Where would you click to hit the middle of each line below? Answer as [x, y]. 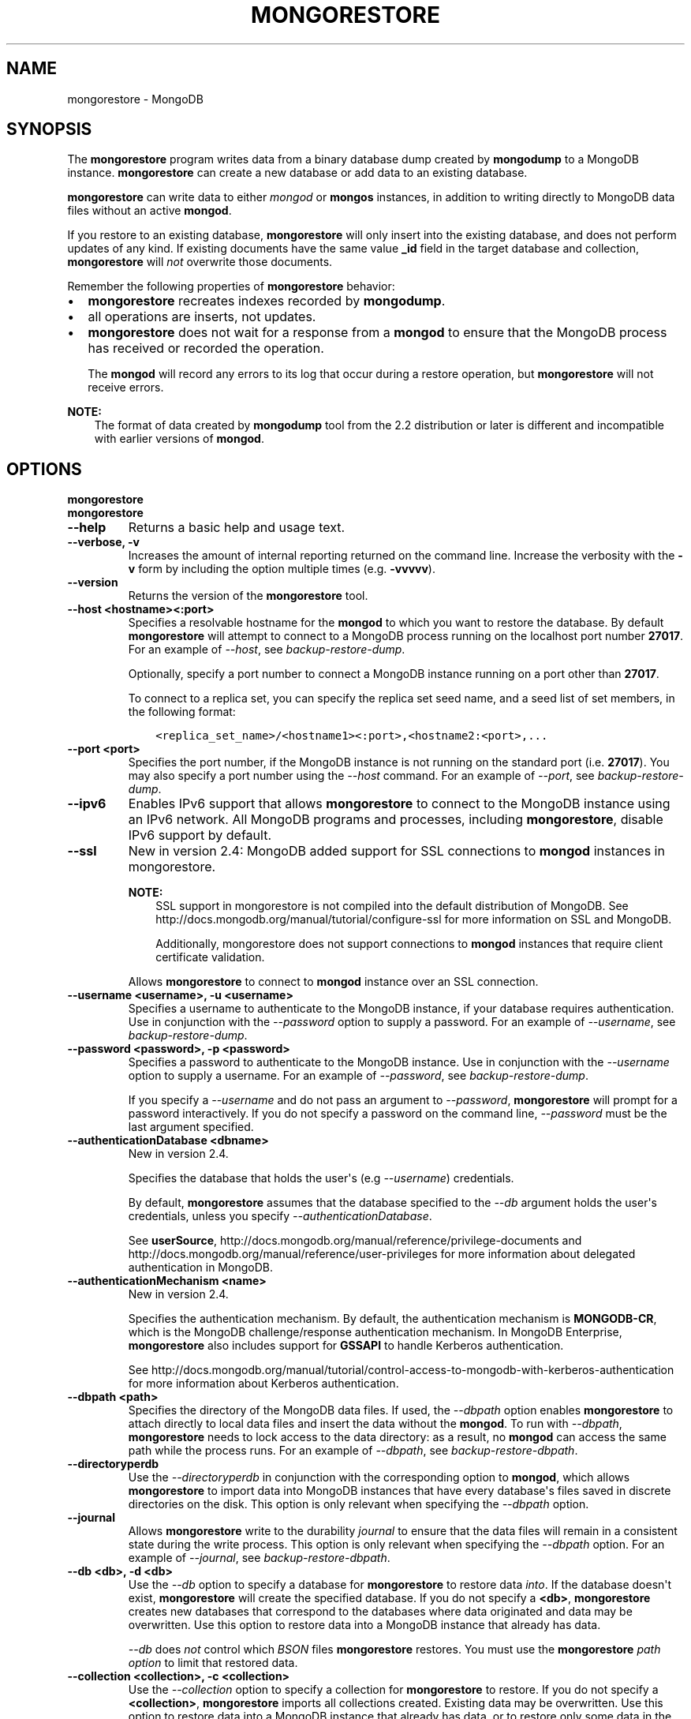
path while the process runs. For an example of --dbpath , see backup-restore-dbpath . [353, 1451]
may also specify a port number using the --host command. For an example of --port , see [361, 776]
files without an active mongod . [149, 211]
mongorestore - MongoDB [135, 99]
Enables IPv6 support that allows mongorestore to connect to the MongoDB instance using [399, 804]
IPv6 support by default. [200, 835]
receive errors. [126, 388]
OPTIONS [44, 469]
